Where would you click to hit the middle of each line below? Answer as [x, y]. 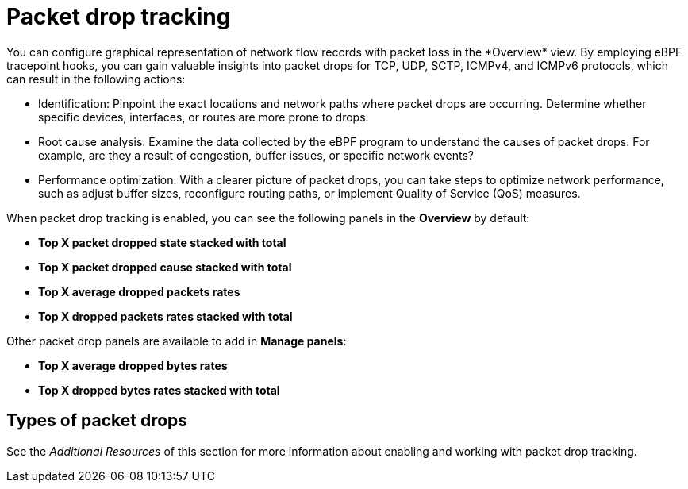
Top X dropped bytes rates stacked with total [159, 390]
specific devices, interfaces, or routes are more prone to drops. [204, 117]
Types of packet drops [97, 421]
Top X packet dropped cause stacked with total [165, 267]
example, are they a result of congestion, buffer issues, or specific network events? [256, 155]
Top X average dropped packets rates [139, 291]
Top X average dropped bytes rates [133, 365]
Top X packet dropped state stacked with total [162, 242]
